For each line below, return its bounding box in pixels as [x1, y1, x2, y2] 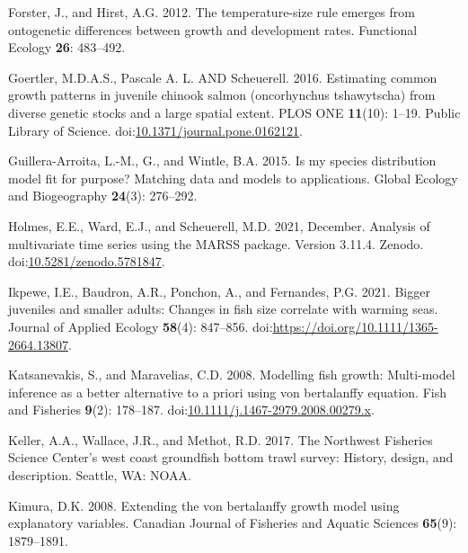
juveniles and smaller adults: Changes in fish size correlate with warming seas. [8, 299, 438, 318]
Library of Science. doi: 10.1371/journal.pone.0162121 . [8, 120, 303, 139]
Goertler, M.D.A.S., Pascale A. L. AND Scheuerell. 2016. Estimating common [8, 67, 437, 86]
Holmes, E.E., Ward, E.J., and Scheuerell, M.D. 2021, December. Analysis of [8, 216, 430, 235]
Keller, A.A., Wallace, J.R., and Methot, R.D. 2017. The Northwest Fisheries [8, 430, 433, 449]
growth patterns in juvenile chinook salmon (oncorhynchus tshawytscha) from [8, 85, 436, 104]
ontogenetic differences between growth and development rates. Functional [8, 20, 418, 39]
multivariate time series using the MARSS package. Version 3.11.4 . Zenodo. [8, 234, 424, 253]
